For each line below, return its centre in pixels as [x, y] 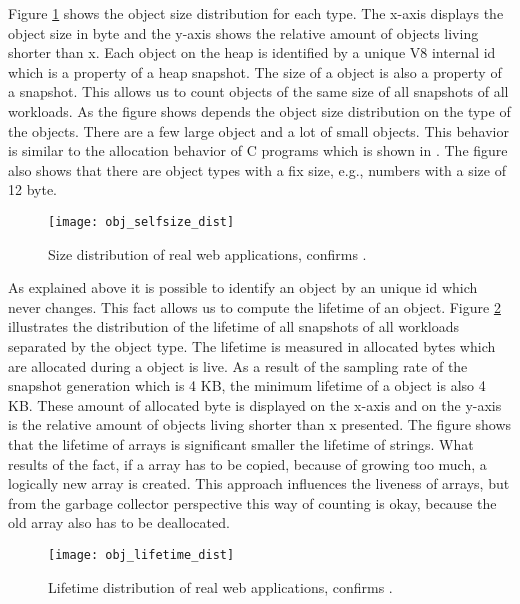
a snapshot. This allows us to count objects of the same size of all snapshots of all [258, 91]
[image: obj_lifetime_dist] [141, 554]
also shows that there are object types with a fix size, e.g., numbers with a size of [257, 169]
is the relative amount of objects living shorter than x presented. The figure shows [260, 424]
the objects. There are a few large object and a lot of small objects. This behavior [258, 130]
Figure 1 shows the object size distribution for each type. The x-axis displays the [256, 13]
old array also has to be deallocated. [119, 522]
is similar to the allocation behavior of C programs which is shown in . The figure [258, 150]
